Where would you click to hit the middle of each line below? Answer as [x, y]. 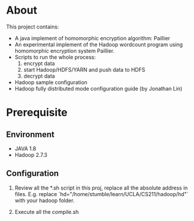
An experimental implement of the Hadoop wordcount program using [99, 44]
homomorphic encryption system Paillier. [64, 50]
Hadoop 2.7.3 [31, 155]
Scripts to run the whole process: [55, 57]
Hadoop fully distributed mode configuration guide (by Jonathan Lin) [98, 88]
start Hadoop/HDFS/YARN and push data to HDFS [84, 69]
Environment [30, 134]
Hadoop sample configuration [51, 82]
